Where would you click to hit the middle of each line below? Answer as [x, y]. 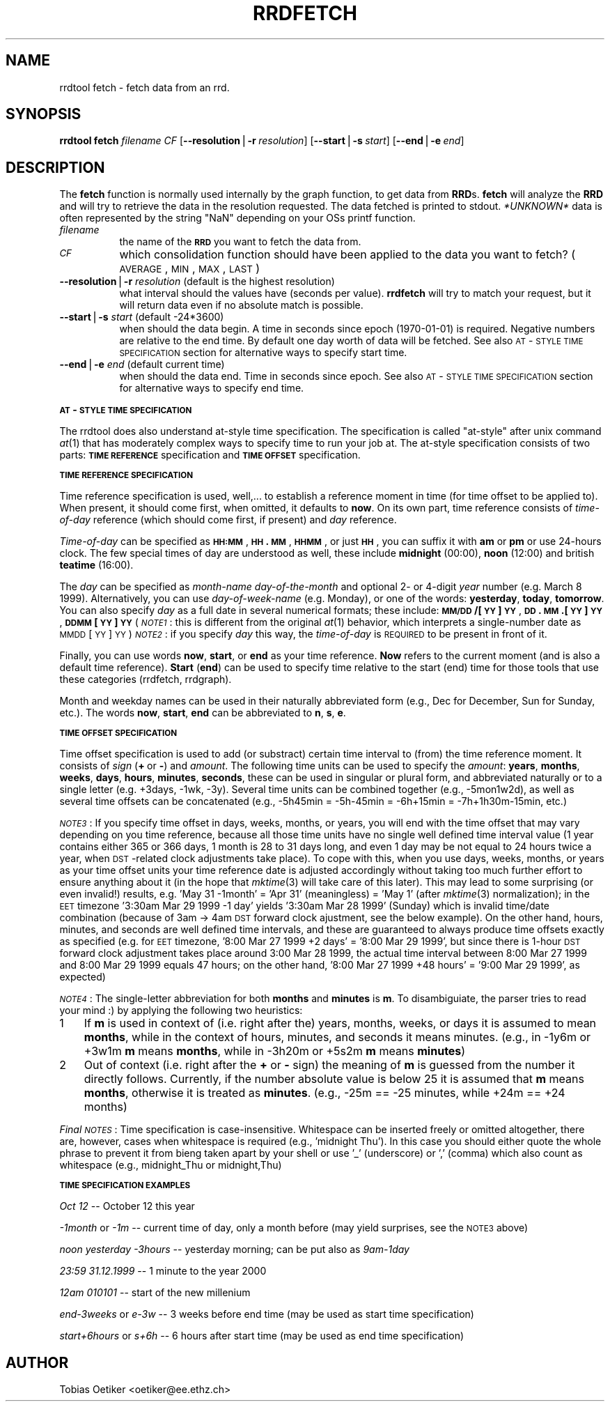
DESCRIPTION [55, 167]
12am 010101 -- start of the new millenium [155, 1293]
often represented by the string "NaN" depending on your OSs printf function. [237, 218]
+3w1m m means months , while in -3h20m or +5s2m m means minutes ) [275, 1051]
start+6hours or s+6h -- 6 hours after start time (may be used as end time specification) [262, 1336]
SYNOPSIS [44, 114]
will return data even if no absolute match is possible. [241, 305]
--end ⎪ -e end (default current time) [142, 364]
